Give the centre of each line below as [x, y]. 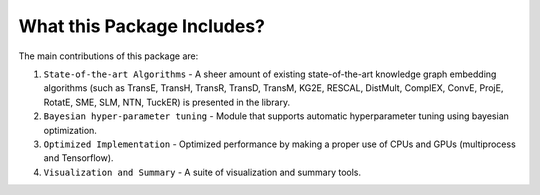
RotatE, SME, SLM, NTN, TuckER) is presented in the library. [166, 102]
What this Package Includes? [141, 26]
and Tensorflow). [78, 158]
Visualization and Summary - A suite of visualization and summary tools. [202, 172]
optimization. [70, 130]
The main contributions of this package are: [108, 56]
